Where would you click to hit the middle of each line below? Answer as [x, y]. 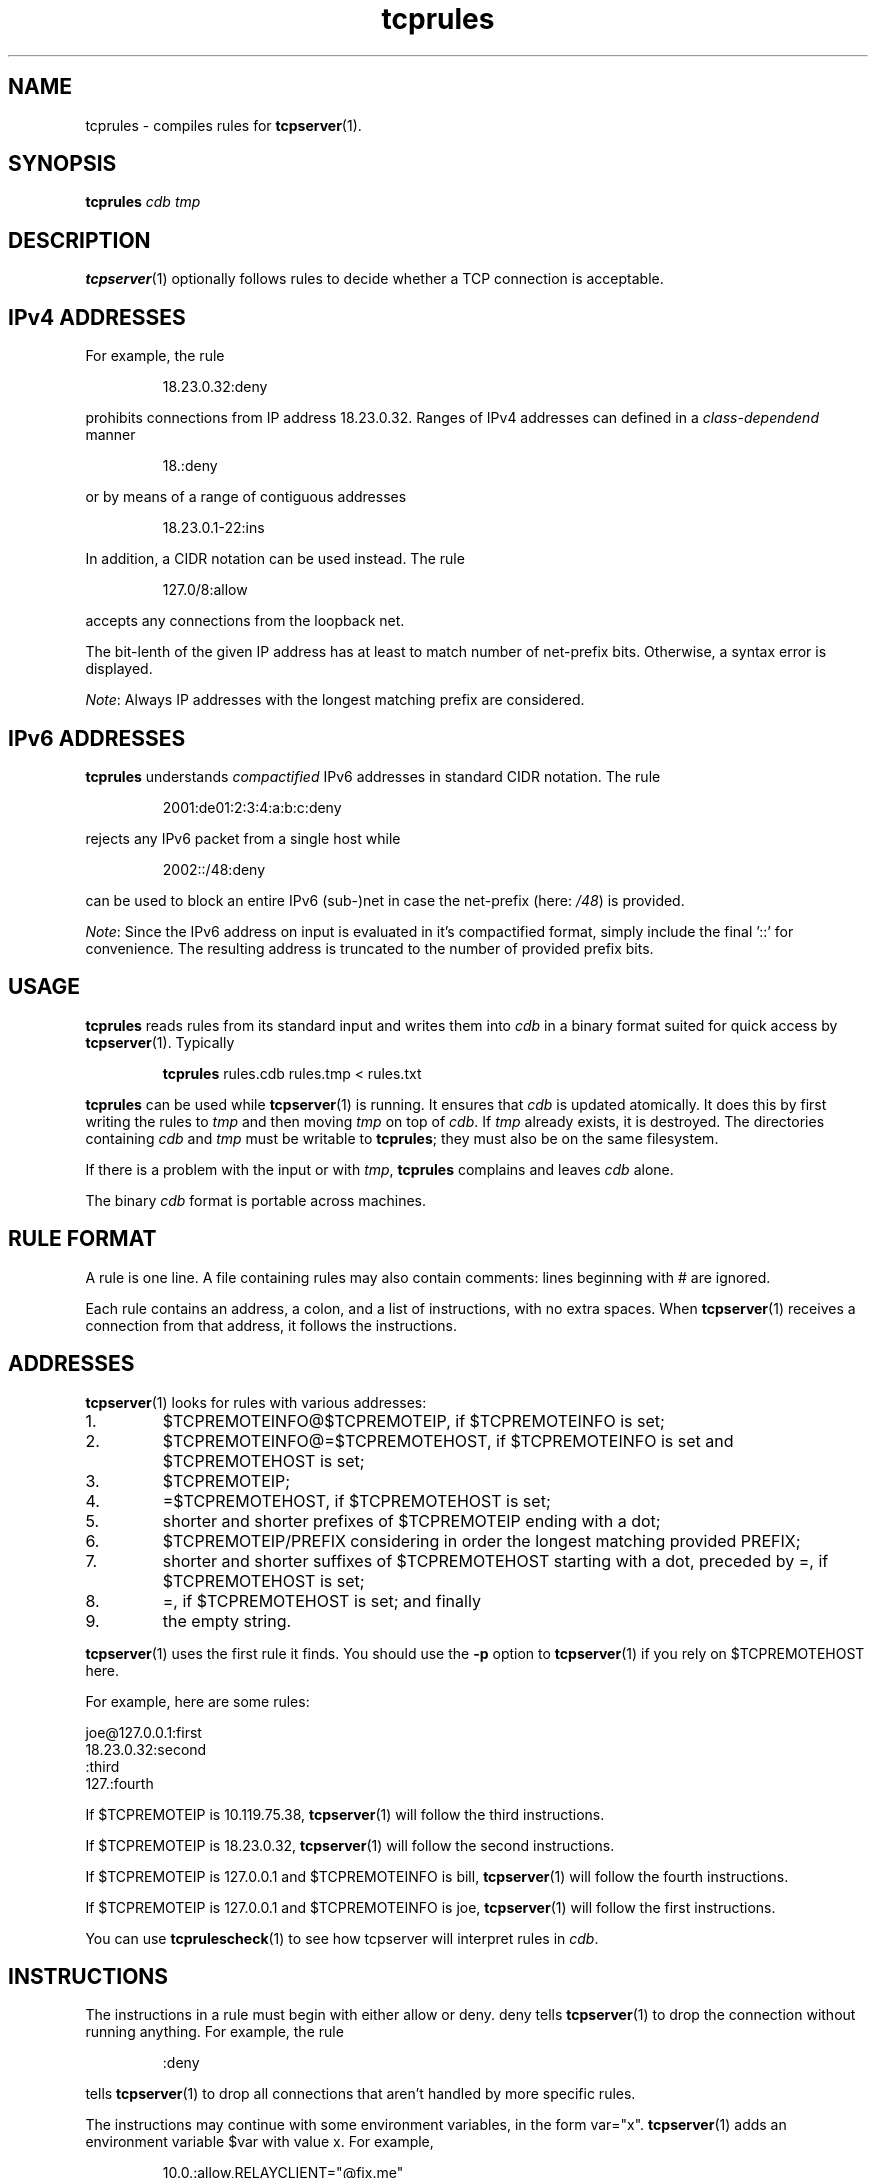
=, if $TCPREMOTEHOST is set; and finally [321, 1600]
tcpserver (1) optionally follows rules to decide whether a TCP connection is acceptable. [374, 279]
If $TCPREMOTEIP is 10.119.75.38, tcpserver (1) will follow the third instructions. [345, 1814]
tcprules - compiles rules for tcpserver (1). [223, 125]
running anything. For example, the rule [214, 2032]
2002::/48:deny [214, 869]
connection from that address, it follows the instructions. [271, 1325]
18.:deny [190, 466]
